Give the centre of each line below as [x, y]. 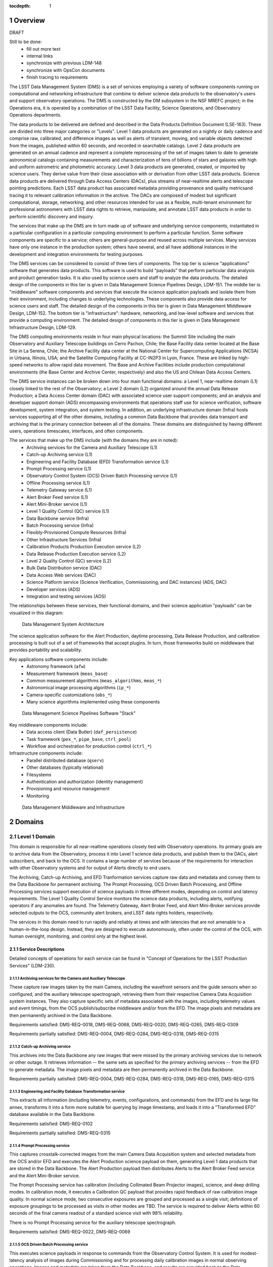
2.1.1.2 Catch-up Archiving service [40, 1047]
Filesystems [39, 774]
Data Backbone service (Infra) [58, 518]
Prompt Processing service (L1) [59, 468]
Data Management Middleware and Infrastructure [73, 807]
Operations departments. [35, 115]
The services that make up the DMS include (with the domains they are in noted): [94, 440]
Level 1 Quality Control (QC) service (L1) [68, 511]
